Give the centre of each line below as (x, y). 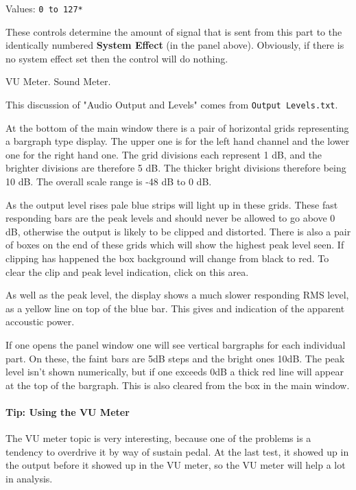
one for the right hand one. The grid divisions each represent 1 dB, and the (164, 154)
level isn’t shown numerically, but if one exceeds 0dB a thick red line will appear (175, 372)
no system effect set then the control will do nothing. (117, 58)
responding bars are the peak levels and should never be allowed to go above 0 (170, 218)
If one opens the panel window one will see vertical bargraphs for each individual (176, 345)
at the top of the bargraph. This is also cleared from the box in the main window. (178, 385)
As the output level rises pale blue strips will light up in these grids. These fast (172, 204)
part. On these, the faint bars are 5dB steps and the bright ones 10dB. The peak (175, 358)
